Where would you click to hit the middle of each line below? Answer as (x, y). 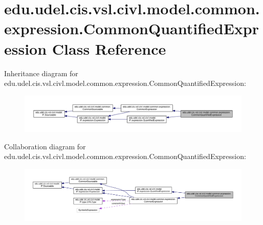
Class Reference (109, 48)
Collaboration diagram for (45, 146)
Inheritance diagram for (41, 73)
